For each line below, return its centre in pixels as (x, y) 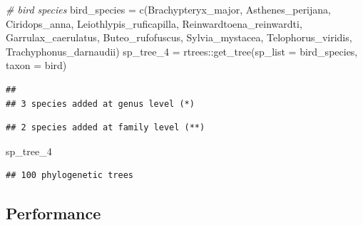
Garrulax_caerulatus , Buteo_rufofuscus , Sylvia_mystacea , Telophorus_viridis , (179, 37)
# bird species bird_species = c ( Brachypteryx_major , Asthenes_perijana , (168, 9)
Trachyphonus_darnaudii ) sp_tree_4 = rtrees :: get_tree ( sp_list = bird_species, (182, 51)
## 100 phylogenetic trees (70, 176)
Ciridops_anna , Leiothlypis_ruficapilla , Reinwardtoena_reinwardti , (154, 23)
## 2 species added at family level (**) (106, 128)
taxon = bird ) (36, 65)
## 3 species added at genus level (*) (100, 104)
